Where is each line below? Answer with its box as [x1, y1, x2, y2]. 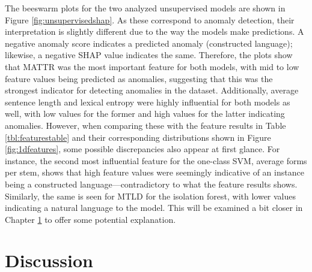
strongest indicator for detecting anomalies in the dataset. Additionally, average [5, 84, 299, 96]
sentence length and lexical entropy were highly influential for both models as [5, 95, 290, 108]
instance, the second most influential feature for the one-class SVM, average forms [5, 154, 307, 167]
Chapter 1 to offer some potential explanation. [5, 213, 176, 225]
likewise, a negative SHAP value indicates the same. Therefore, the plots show [5, 49, 293, 61]
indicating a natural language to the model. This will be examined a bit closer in [5, 201, 303, 214]
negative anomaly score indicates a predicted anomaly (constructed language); [5, 37, 293, 49]
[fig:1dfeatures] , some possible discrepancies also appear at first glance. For [5, 143, 280, 155]
